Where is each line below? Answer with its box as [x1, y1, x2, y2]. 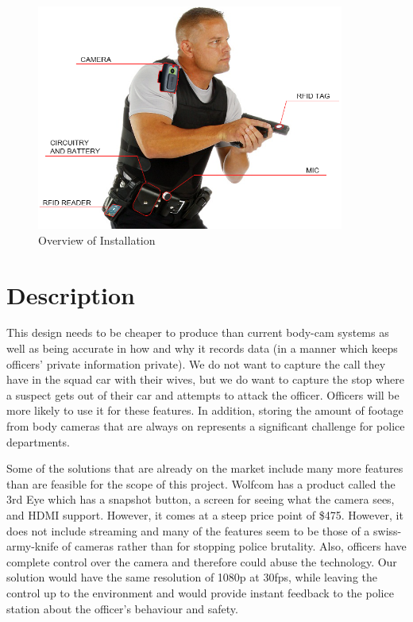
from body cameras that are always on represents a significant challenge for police [6, 418, 405, 435]
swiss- [373, 522, 402, 539]
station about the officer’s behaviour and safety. [6, 600, 238, 616]
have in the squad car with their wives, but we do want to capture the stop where [6, 371, 404, 388]
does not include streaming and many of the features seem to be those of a [6, 522, 370, 539]
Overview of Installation [38, 231, 156, 248]
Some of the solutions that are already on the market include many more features [6, 460, 403, 477]
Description [6, 278, 136, 311]
